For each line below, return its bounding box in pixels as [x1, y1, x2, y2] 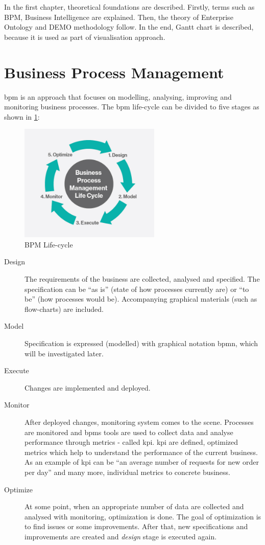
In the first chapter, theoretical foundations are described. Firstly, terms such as [4, 2, 255, 12]
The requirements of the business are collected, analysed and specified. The [25, 274, 260, 284]
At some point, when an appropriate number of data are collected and [25, 501, 244, 512]
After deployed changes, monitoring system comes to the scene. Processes [25, 416, 254, 427]
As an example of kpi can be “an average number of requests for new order [25, 457, 259, 467]
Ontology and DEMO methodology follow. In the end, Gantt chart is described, [4, 21, 254, 32]
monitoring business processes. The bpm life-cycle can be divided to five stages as [4, 101, 259, 112]
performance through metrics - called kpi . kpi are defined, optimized [25, 437, 238, 447]
